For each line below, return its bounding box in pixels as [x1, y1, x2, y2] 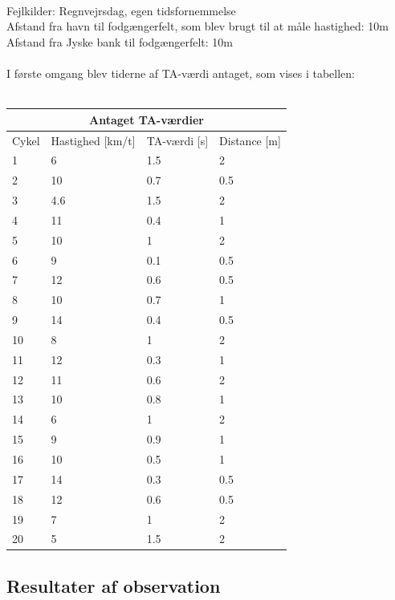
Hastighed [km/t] [51, 132, 136, 148]
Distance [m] [219, 132, 281, 148]
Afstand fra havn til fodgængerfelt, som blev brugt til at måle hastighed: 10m [6, 18, 389, 34]
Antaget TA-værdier [88, 111, 204, 128]
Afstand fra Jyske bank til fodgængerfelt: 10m [6, 33, 234, 50]
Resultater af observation [6, 573, 221, 598]
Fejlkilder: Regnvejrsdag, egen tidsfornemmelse [6, 2, 236, 18]
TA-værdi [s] [146, 132, 209, 148]
